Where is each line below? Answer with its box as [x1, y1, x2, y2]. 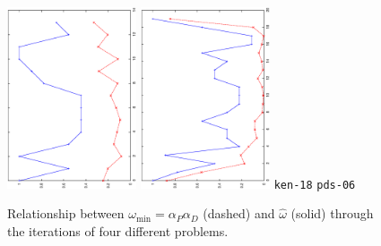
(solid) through [290, 204, 374, 223]
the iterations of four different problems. [7, 222, 229, 241]
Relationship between [7, 204, 125, 223]
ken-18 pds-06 [273, 178, 356, 191]
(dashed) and [203, 204, 275, 223]
